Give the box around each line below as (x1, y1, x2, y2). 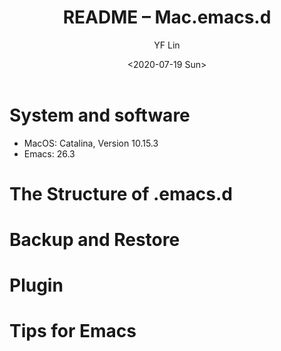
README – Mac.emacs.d (62, 6, 272, 29)
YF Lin (153, 39, 181, 51)
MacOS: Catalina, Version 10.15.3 (23, 137, 159, 149)
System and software (9, 104, 191, 126)
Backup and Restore (9, 229, 181, 251)
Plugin (9, 274, 64, 297)
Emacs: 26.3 (23, 147, 76, 160)
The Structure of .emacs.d (9, 182, 233, 205)
